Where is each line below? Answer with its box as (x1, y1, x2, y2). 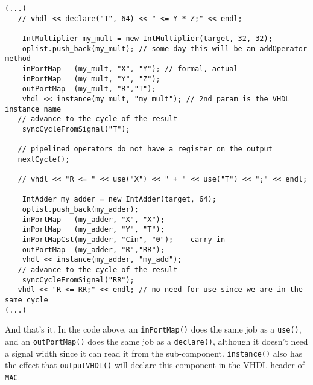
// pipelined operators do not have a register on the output (17, 145, 273, 154)
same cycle (5, 296, 48, 305)
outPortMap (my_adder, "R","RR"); (22, 245, 165, 254)
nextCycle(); (17, 154, 70, 164)
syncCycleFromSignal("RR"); (22, 275, 134, 284)
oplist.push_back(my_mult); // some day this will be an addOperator (22, 44, 308, 53)
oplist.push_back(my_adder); (22, 205, 139, 214)
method (5, 54, 31, 63)
